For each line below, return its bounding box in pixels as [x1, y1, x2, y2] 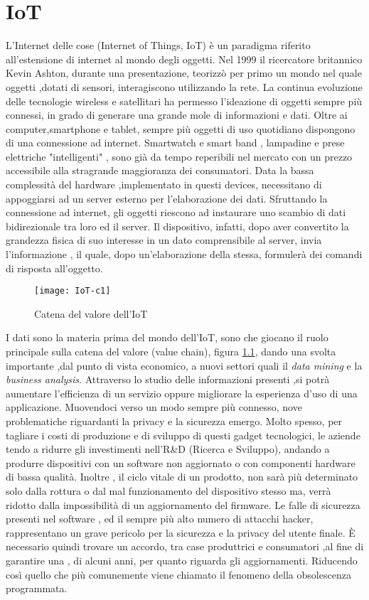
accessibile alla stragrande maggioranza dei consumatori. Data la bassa [6, 163, 314, 178]
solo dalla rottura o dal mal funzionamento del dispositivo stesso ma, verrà [6, 483, 331, 498]
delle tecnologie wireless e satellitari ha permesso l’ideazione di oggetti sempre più [6, 93, 363, 108]
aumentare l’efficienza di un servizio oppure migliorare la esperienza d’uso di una [6, 385, 358, 400]
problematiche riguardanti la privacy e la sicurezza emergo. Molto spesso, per [6, 414, 343, 429]
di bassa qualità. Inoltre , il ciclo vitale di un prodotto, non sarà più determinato [6, 469, 358, 484]
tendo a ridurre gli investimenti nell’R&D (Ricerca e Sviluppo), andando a [6, 441, 330, 456]
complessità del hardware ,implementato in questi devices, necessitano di [6, 177, 322, 192]
